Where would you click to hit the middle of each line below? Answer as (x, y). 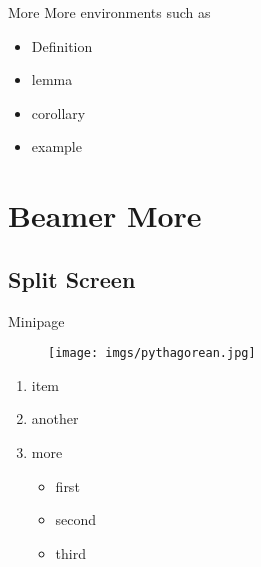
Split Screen (72, 278)
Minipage (36, 320)
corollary (58, 112)
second (76, 519)
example (56, 146)
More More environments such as (109, 12)
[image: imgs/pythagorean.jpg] (152, 353)
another (55, 418)
